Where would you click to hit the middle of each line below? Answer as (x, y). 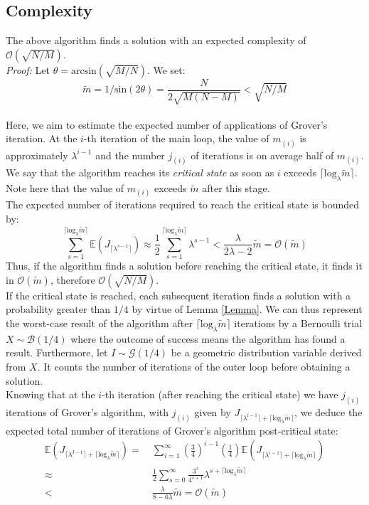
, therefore (73, 279)
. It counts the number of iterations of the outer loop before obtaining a (194, 367)
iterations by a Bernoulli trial (298, 323)
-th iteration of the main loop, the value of (176, 138)
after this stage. (236, 188)
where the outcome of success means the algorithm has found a (208, 338)
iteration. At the (42, 138)
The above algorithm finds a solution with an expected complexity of (156, 40)
